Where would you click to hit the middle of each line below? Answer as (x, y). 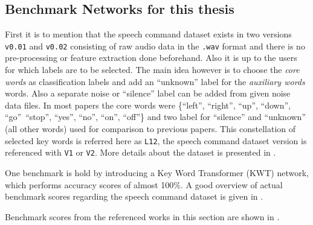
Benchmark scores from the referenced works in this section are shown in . (142, 216)
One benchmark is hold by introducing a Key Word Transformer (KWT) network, (157, 172)
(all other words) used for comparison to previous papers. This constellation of (150, 129)
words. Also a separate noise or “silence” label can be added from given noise (148, 93)
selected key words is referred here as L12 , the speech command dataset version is (156, 140)
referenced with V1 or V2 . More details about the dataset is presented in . (140, 152)
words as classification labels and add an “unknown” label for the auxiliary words (155, 81)
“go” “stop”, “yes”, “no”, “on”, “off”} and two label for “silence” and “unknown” (156, 117)
